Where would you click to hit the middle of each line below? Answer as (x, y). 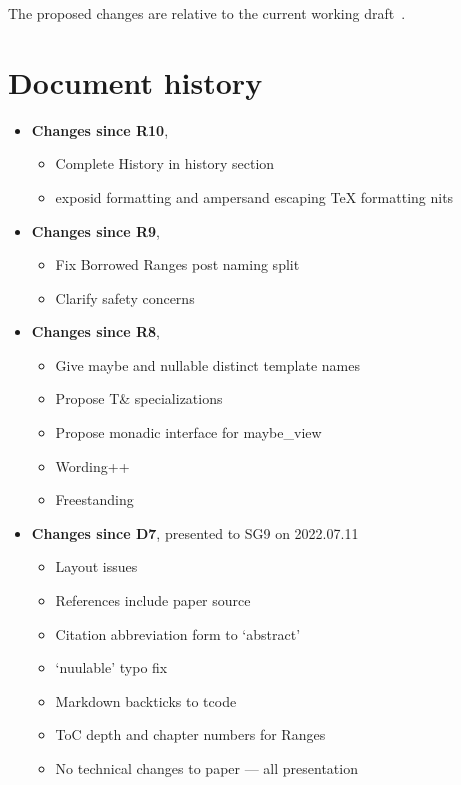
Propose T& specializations (139, 398)
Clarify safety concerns (125, 297)
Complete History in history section (165, 163)
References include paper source (153, 600)
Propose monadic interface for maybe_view (188, 432)
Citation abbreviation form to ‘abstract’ (178, 633)
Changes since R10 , (100, 129)
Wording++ (92, 465)
